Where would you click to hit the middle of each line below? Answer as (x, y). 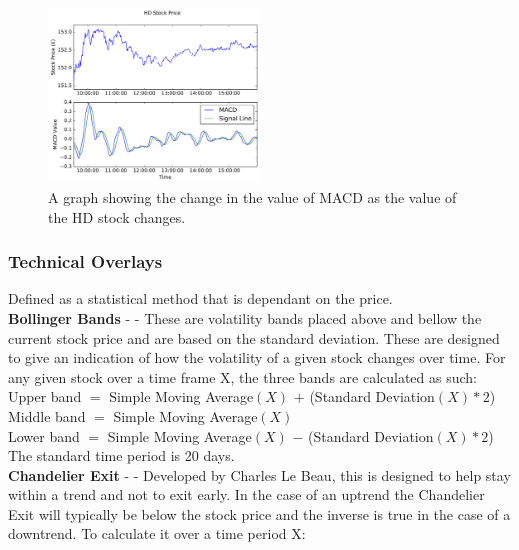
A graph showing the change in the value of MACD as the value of (252, 196)
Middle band (47, 415)
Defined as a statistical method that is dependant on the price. (200, 298)
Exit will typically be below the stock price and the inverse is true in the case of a (259, 513)
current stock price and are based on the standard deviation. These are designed (254, 337)
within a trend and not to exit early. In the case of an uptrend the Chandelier (246, 494)
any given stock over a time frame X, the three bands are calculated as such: (243, 376)
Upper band (45, 396)
